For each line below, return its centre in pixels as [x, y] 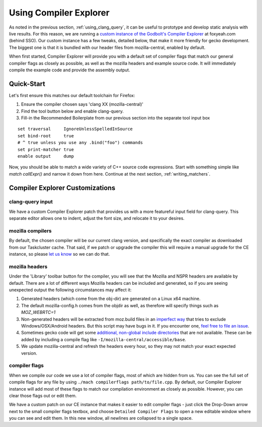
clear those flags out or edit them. [43, 395]
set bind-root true [46, 136]
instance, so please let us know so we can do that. [59, 254]
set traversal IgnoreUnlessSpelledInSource [75, 129]
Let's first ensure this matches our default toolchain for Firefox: [72, 95]
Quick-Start [27, 84]
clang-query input [31, 202]
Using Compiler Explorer [59, 13]
